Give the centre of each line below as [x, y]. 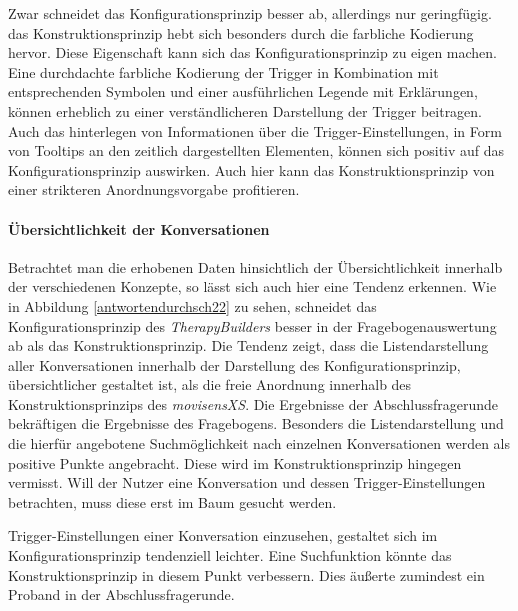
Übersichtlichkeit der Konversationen [139, 228]
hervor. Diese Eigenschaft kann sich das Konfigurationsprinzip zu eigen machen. [253, 52]
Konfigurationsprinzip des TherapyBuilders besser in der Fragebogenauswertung [252, 325]
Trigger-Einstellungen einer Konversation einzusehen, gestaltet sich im [223, 535]
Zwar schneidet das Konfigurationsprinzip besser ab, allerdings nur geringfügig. [250, 13]
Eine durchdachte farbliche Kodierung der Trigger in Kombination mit [223, 71]
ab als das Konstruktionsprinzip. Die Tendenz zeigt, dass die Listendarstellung [248, 345]
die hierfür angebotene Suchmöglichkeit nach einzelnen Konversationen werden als [259, 443]
